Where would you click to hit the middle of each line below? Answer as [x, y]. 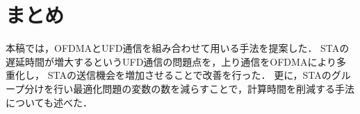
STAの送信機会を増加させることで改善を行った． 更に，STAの [189, 75]
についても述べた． [49, 102]
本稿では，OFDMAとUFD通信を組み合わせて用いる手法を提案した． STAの [178, 48]
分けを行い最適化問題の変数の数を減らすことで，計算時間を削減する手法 [189, 88]
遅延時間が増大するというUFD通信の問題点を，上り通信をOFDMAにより [171, 61]
